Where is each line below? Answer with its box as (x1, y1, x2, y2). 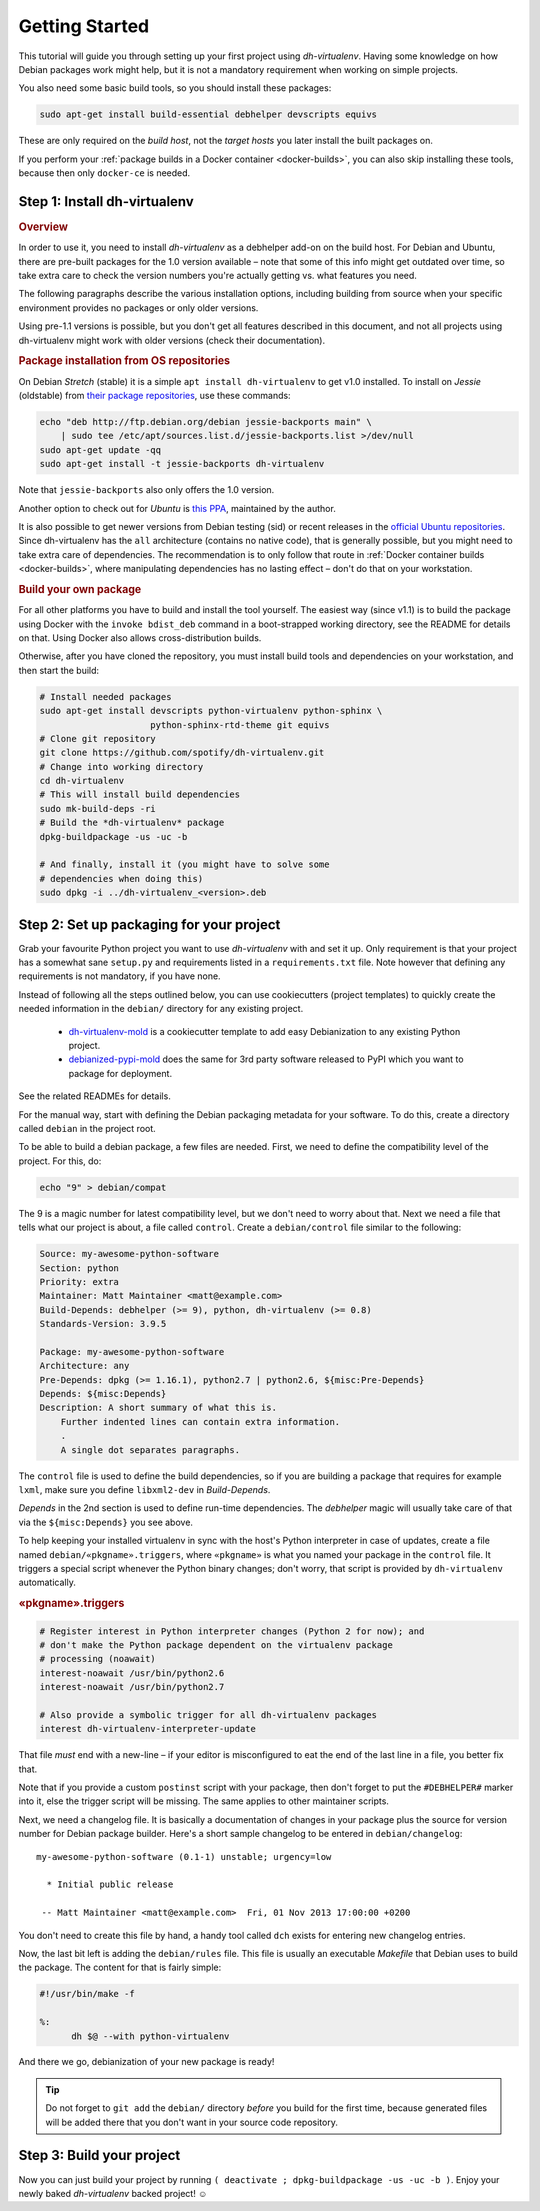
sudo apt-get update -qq (39, 444, 162, 455)
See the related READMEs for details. (18, 1090, 172, 1102)
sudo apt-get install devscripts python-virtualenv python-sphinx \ (39, 705, 383, 717)
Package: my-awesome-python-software (39, 1346, 225, 1357)
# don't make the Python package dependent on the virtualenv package (39, 1639, 394, 1650)
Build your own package (18, 582, 142, 596)
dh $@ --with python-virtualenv (71, 2030, 230, 2042)
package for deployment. (68, 1067, 173, 1079)
